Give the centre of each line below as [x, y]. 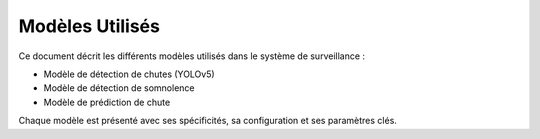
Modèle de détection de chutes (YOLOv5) [129, 74]
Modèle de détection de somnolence [119, 88]
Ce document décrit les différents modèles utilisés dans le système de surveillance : [191, 56]
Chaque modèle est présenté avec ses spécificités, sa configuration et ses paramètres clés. [207, 121]
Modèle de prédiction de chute [107, 102]
